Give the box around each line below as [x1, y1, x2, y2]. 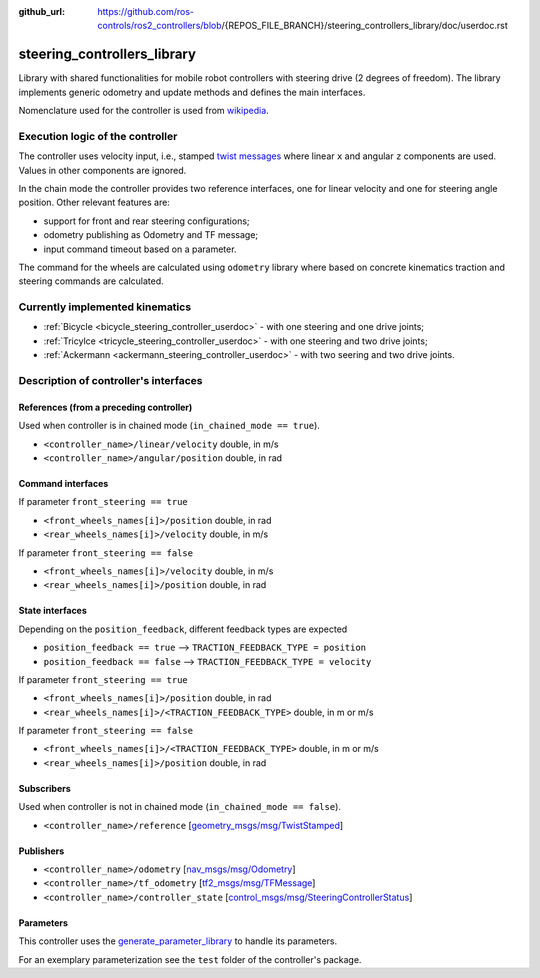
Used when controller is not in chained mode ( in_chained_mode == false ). [18, 801, 342, 813]
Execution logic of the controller [18, 129, 178, 143]
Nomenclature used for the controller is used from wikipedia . [18, 105, 269, 117]
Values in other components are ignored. [18, 164, 187, 176]
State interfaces [18, 605, 87, 617]
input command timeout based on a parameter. [43, 243, 237, 255]
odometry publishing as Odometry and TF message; [43, 229, 259, 241]
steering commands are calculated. [18, 275, 164, 287]
